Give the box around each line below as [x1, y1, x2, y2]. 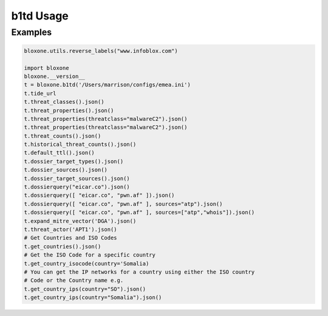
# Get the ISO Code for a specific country [24, 252, 156, 258]
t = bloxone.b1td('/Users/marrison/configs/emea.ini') [24, 81, 191, 88]
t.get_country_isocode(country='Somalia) [24, 260, 149, 267]
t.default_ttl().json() [24, 149, 95, 156]
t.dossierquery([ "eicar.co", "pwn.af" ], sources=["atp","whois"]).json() [24, 209, 255, 216]
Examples [11, 27, 52, 38]
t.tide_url [24, 90, 56, 97]
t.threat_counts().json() [24, 132, 101, 139]
